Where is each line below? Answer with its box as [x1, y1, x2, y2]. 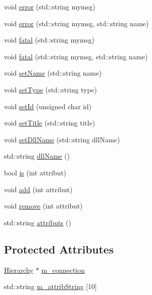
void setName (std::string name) [4, 68, 102, 78]
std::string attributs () [4, 217, 71, 227]
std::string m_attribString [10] [4, 281, 97, 292]
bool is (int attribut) [4, 167, 66, 177]
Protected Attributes [4, 241, 114, 256]
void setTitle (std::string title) [4, 118, 95, 128]
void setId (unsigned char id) [4, 101, 92, 111]
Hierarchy [4, 264, 34, 275]
